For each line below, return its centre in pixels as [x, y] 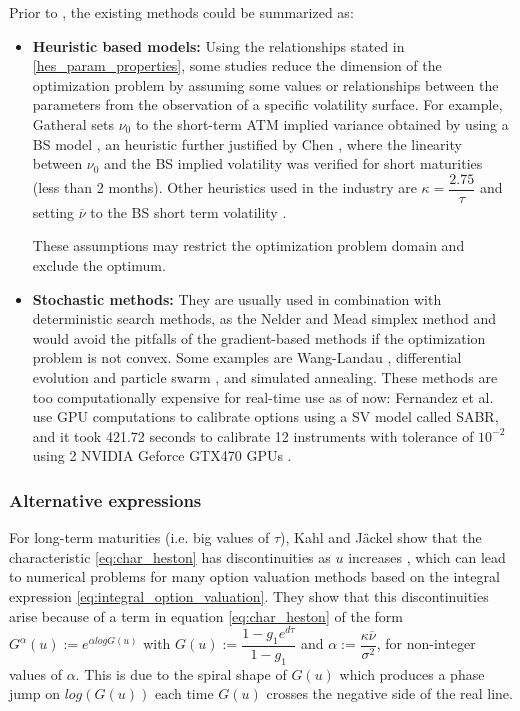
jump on [34, 693]
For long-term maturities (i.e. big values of [139, 537]
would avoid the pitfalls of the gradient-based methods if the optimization [259, 337]
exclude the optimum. [99, 265]
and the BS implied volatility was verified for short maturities [293, 163]
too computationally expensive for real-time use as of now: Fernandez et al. [263, 396]
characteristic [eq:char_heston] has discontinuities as [170, 556]
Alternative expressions [105, 499]
